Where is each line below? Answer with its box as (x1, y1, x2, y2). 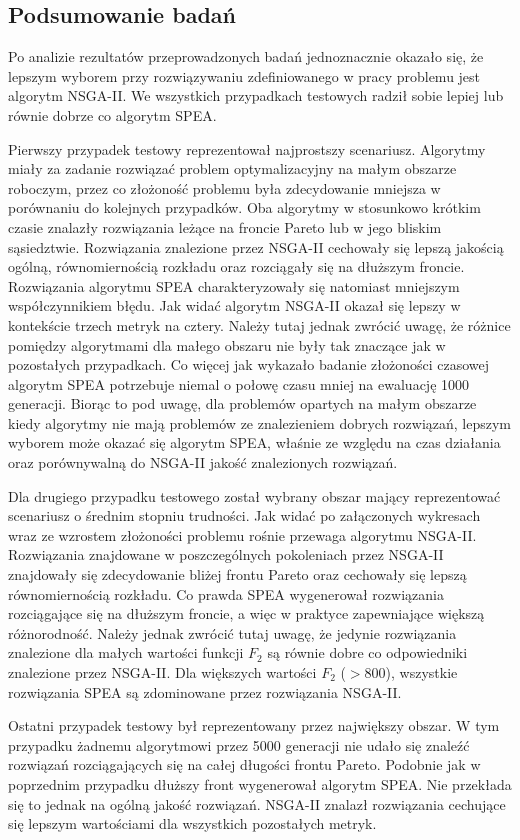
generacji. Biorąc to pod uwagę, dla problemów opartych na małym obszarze (8, 393, 477, 414)
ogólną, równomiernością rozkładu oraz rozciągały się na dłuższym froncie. (8, 256, 465, 277)
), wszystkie (385, 662, 458, 683)
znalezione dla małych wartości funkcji (8, 642, 244, 663)
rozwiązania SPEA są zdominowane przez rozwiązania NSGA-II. (8, 681, 402, 702)
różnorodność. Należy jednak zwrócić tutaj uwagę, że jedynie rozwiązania (8, 622, 457, 643)
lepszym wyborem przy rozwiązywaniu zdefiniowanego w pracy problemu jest (8, 65, 481, 86)
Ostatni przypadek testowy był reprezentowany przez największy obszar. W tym (8, 715, 500, 736)
